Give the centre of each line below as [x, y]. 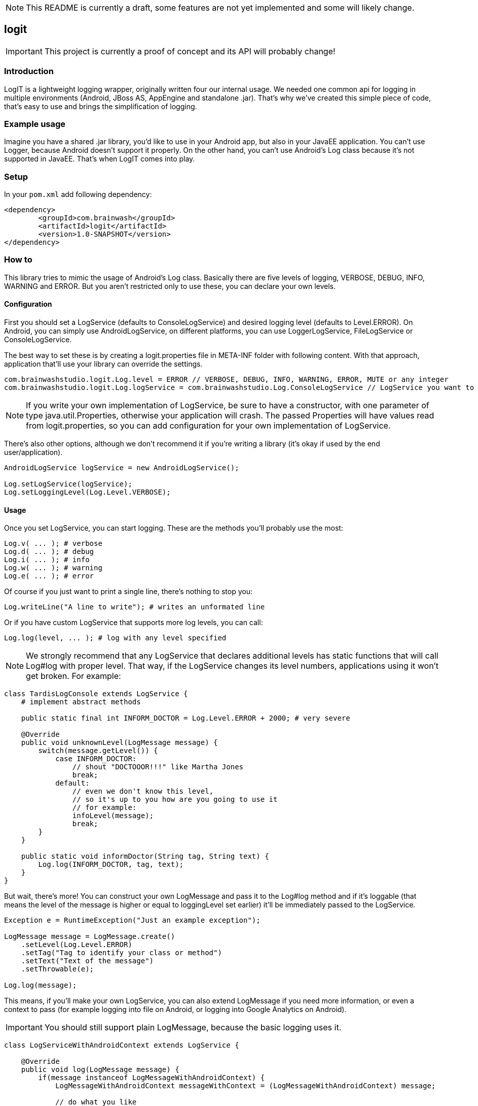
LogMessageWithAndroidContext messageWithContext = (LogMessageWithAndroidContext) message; [246, 1086]
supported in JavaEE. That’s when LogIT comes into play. [100, 159]
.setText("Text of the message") [87, 961]
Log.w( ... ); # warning [53, 568]
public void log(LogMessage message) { [100, 1070]
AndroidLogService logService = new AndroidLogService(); [122, 468]
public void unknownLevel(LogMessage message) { [119, 743]
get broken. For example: [73, 676]
